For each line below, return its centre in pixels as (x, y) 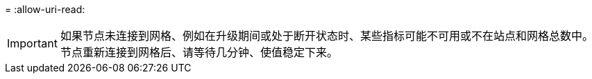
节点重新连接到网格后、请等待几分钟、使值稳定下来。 (199, 52)
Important (32, 43)
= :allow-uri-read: (45, 9)
